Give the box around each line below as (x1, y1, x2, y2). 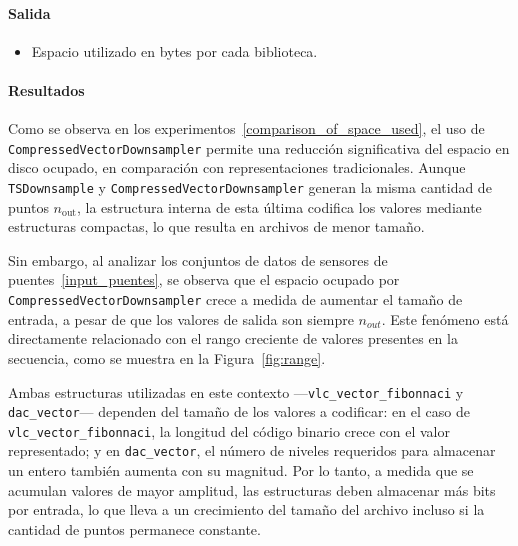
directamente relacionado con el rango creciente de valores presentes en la (8, 328, 458, 349)
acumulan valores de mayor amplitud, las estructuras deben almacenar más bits (8, 479, 496, 500)
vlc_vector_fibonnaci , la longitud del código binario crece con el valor (8, 420, 450, 441)
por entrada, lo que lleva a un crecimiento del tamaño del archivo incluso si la (8, 499, 485, 520)
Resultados (8, 79, 85, 100)
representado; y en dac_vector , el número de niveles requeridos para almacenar (8, 440, 496, 461)
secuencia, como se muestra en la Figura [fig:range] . (8, 347, 326, 368)
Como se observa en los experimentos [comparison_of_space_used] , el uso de (8, 118, 485, 139)
